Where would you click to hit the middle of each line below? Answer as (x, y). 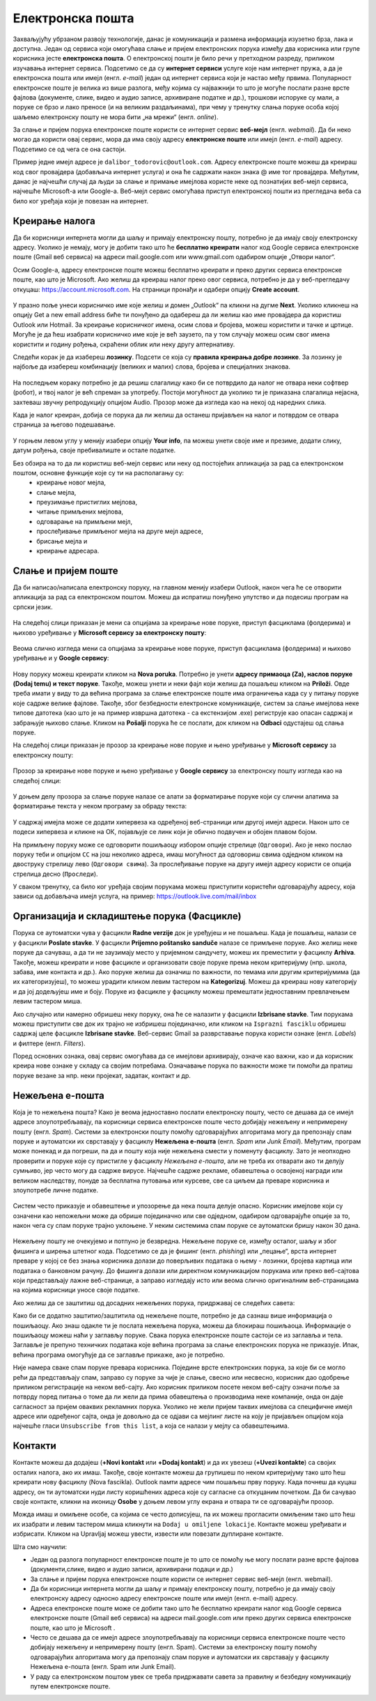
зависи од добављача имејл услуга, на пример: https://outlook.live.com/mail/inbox (135, 896)
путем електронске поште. (70, 1686)
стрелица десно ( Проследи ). (55, 874)
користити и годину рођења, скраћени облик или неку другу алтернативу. (124, 344)
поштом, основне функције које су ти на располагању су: (99, 472)
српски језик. (33, 607)
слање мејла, (56, 492)
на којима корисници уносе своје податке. (77, 1290)
